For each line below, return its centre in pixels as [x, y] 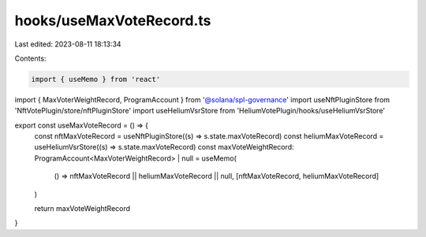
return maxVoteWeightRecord [82, 209]
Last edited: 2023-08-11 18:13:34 [68, 44]
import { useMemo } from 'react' [96, 79]
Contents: [30, 58]
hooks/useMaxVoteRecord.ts [113, 20]
